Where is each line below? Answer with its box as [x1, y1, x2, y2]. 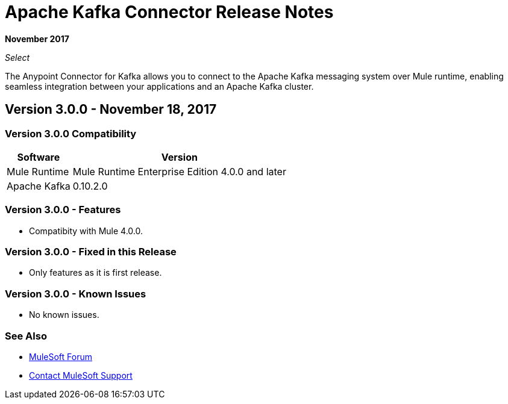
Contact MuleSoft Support [29, 370, 133, 381]
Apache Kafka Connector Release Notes [5, 2, 334, 22]
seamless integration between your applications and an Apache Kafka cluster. [5, 81, 314, 92]
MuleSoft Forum [29, 351, 92, 362]
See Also [5, 329, 47, 342]
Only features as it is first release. [29, 267, 162, 278]
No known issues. [29, 309, 99, 320]
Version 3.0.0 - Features [5, 204, 121, 216]
